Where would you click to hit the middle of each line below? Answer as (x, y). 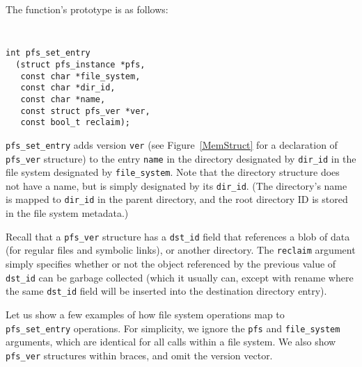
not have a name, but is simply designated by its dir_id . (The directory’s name (176, 185)
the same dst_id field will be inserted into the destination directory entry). (166, 291)
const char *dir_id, (68, 88)
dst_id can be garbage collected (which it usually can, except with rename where (180, 277)
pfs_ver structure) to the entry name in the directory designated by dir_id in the (181, 158)
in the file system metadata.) (67, 213)
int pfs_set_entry (48, 53)
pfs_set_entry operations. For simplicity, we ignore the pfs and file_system (173, 328)
